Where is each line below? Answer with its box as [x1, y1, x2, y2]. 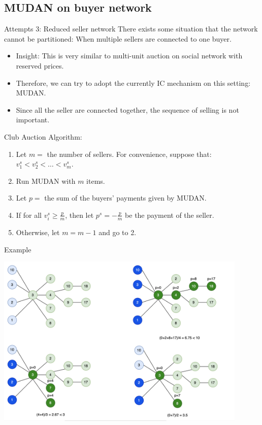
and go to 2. [99, 227, 137, 238]
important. [16, 114, 50, 125]
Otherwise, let [16, 227, 60, 238]
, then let [65, 209, 94, 220]
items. [86, 175, 105, 186]
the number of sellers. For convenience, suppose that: [47, 148, 212, 159]
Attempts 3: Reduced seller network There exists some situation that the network [4, 23, 258, 34]
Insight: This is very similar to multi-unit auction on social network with [16, 50, 243, 61]
